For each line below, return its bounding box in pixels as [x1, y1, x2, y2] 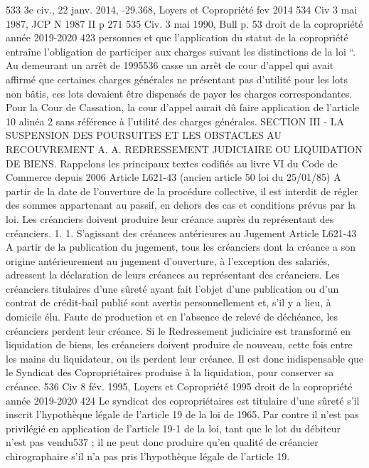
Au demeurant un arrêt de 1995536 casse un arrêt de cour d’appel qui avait [6, 58, 334, 73]
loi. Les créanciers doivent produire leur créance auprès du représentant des [6, 211, 334, 226]
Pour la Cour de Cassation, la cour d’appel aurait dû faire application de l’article [6, 100, 360, 115]
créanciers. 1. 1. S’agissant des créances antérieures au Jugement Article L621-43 [6, 225, 357, 240]
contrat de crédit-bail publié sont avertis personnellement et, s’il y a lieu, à [6, 295, 331, 310]
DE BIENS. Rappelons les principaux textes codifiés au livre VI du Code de [6, 155, 338, 170]
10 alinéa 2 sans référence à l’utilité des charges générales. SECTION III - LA [6, 113, 345, 128]
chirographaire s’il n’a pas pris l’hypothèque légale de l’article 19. [6, 449, 290, 463]
